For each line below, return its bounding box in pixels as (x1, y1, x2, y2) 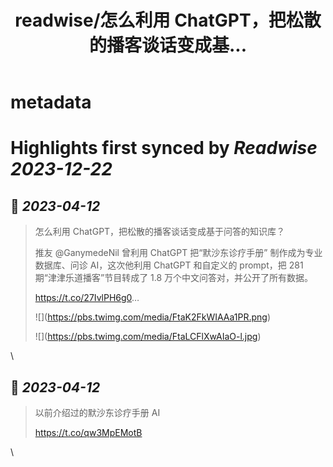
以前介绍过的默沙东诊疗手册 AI (34, 407, 161, 418)
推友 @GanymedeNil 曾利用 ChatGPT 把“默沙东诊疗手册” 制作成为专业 (34, 247, 323, 259)
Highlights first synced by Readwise (10, 137, 318, 160)
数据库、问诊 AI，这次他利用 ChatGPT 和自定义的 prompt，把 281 (34, 259, 304, 271)
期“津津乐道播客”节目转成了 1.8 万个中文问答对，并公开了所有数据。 (34, 272, 314, 284)
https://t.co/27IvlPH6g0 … (34, 292, 140, 304)
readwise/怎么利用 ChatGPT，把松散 (14, 9, 322, 32)
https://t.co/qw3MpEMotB (34, 427, 143, 438)
